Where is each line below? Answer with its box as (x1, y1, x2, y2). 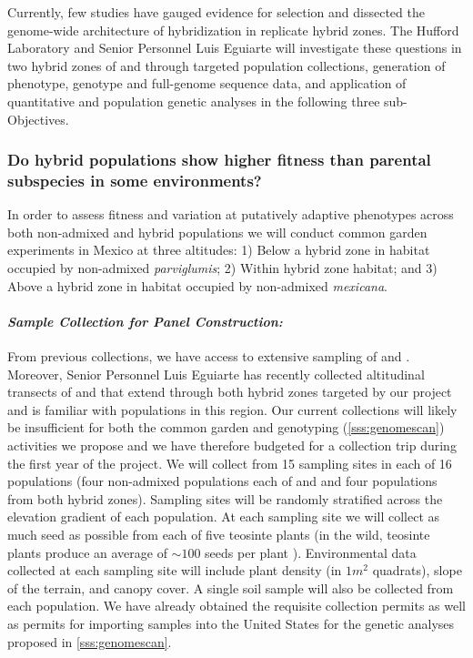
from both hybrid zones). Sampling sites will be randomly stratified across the (7, 489, 443, 508)
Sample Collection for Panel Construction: (7, 311, 283, 330)
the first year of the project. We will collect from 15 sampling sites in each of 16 (7, 453, 452, 472)
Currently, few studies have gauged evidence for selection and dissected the (7, 3, 425, 21)
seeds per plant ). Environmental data (205, 542, 417, 562)
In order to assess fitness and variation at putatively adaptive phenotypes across (7, 205, 454, 224)
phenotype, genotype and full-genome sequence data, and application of (7, 74, 407, 93)
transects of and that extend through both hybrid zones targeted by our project (7, 382, 452, 401)
